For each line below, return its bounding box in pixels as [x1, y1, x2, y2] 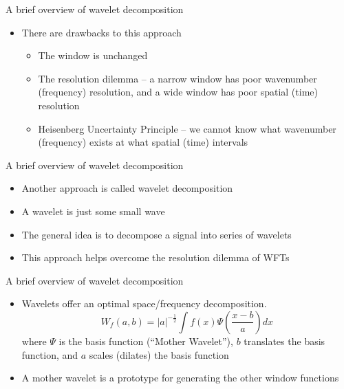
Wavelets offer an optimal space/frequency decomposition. [21, 296, 267, 311]
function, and [21, 347, 78, 362]
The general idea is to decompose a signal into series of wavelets [21, 227, 292, 241]
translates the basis [244, 333, 325, 348]
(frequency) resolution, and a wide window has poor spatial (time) [38, 85, 318, 99]
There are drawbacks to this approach [21, 25, 182, 39]
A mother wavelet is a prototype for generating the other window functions [21, 370, 339, 385]
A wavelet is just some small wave [21, 203, 165, 218]
